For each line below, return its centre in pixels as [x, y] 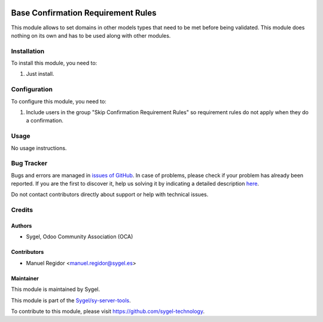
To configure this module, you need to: [59, 101]
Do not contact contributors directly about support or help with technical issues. [110, 195]
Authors [22, 226]
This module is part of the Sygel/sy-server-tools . [71, 300]
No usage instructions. [39, 148]
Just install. [40, 74]
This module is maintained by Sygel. [56, 289]
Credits [22, 210]
